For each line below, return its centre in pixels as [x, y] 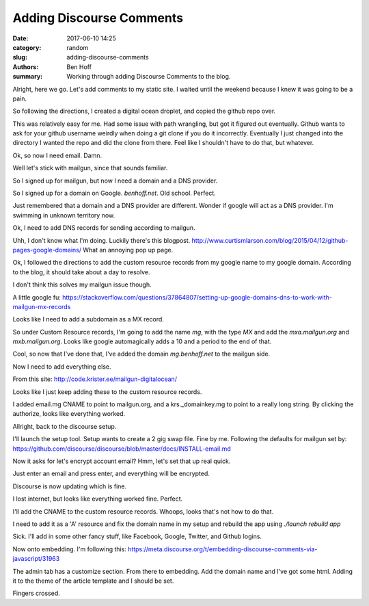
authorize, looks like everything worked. [69, 414]
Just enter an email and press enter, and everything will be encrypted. [111, 474]
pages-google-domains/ [47, 250]
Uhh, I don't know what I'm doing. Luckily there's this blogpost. [101, 240]
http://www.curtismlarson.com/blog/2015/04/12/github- [270, 240]
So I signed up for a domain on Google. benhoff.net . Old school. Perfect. [114, 193]
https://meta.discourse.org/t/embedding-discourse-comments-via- [222, 549]
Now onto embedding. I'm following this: [69, 549]
